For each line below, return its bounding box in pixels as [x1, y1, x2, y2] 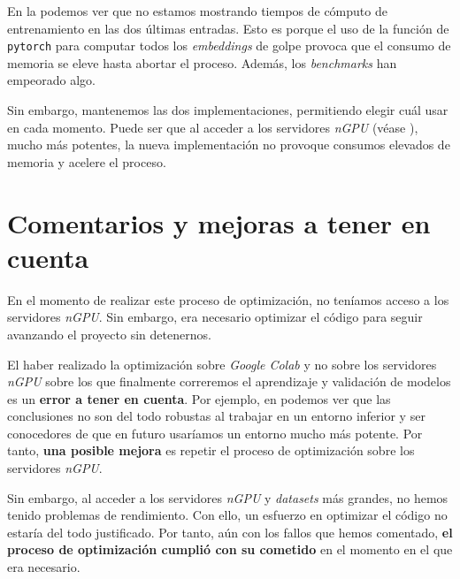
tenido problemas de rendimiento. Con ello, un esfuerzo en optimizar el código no [7, 506, 448, 524]
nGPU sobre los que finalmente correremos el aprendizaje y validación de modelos [7, 372, 451, 391]
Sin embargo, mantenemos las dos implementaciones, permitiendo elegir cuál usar [7, 101, 448, 119]
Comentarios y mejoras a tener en [7, 204, 431, 240]
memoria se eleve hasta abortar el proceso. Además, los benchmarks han [7, 53, 397, 72]
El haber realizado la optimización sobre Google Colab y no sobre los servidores [7, 354, 437, 373]
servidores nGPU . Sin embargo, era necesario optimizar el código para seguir [7, 308, 423, 326]
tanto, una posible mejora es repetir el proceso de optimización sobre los [7, 441, 415, 460]
